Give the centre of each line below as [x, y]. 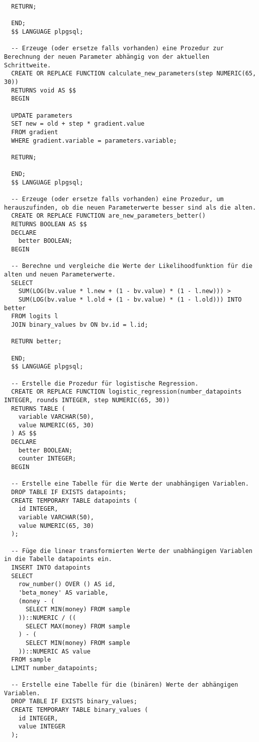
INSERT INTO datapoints [51, 567]
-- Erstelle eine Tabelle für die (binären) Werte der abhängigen [125, 685]
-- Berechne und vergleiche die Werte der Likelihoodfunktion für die [132, 266]
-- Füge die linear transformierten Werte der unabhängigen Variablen [132, 551]
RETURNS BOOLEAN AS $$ [49, 224]
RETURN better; [36, 342]
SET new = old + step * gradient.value [78, 124]
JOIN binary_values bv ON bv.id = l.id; [80, 324]
